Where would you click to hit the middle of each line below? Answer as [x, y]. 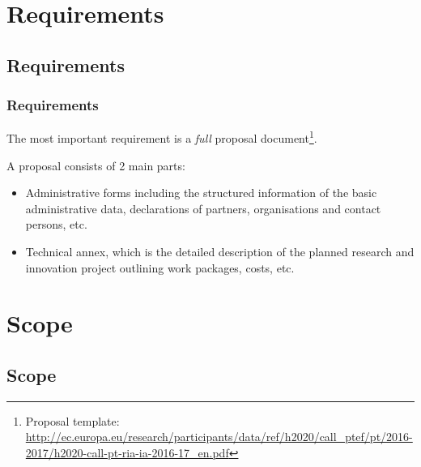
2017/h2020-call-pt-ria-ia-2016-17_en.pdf [127, 452]
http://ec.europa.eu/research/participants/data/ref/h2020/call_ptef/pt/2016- [219, 437]
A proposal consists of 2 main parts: [96, 165]
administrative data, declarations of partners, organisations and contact [203, 208]
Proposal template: [72, 420]
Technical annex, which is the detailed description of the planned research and [220, 251]
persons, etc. [56, 224]
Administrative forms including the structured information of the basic [201, 193]
